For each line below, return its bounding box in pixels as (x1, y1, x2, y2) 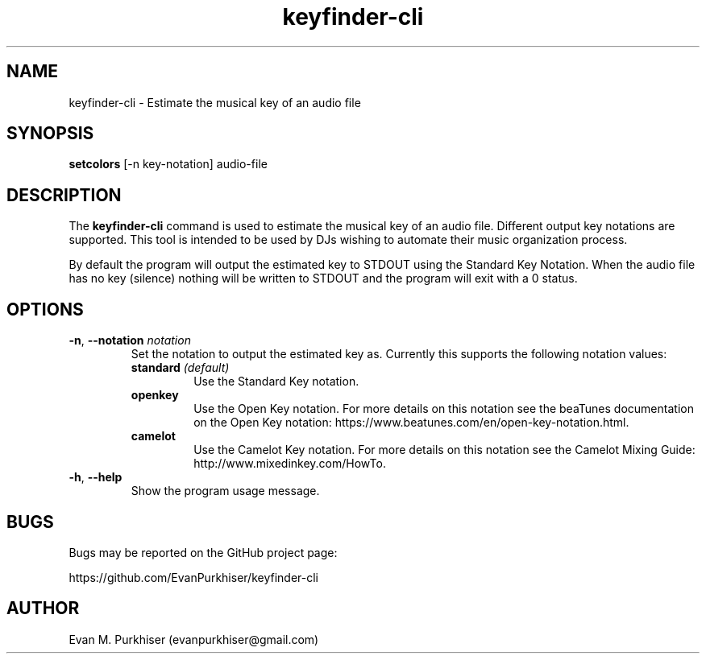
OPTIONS (6, 299, 84, 320)
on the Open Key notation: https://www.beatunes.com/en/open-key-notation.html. (193, 415, 629, 430)
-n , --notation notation (69, 333, 191, 348)
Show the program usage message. (131, 484, 320, 498)
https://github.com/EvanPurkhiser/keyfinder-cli (69, 570, 318, 584)
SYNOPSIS (6, 123, 94, 144)
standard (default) (131, 361, 230, 375)
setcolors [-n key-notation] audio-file (69, 157, 268, 171)
